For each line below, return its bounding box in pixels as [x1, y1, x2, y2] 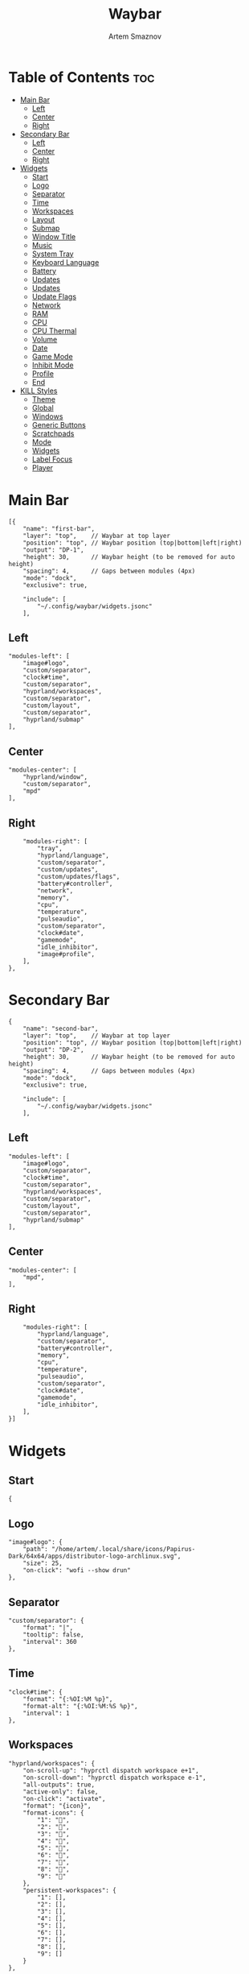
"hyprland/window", [22, 773, 88, 781]
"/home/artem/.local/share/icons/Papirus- [51, 1546, 196, 1554]
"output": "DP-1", [22, 545, 84, 554]
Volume [31, 334, 58, 344]
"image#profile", [37, 950, 95, 958]
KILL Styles [19, 386, 58, 395]
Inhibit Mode [31, 360, 74, 370]
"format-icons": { [22, 1809, 84, 1817]
